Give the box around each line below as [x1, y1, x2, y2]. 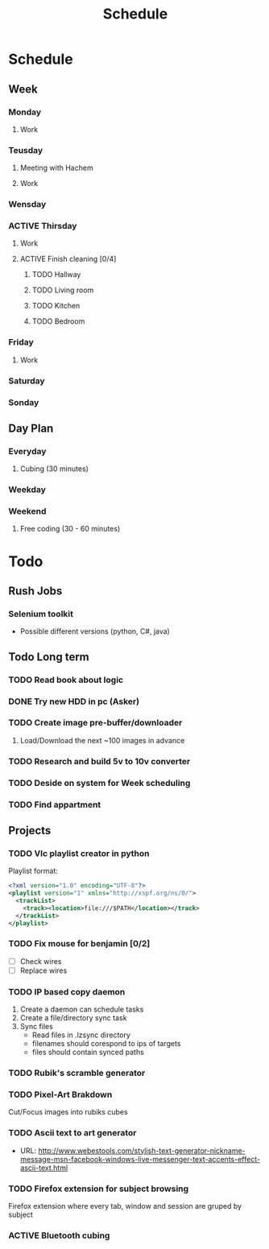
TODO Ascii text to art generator [8, 1127, 137, 1139]
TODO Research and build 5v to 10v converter [8, 755, 191, 767]
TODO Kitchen [31, 301, 81, 311]
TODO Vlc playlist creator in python [8, 847, 150, 858]
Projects [8, 824, 52, 837]
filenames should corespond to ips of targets [31, 1039, 181, 1048]
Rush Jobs [8, 585, 63, 598]
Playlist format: [8, 866, 59, 876]
